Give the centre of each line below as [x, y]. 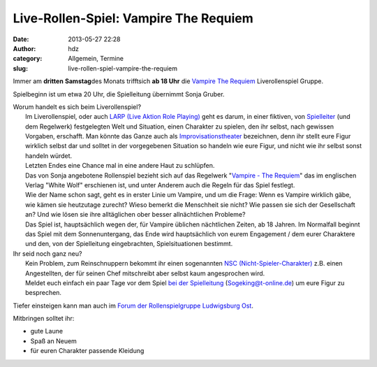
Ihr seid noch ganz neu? [47, 253]
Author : [24, 48]
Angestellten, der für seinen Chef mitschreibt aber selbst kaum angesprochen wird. [145, 273]
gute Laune [46, 331]
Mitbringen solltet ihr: [44, 319]
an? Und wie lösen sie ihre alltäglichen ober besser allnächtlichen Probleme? [135, 215]
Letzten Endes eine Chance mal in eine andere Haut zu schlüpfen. [120, 166]
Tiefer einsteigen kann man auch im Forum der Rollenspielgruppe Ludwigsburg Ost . [133, 305]
